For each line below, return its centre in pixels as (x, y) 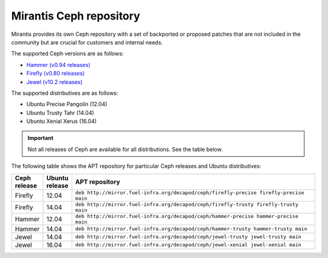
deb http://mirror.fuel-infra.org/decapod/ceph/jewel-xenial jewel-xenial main (188, 245)
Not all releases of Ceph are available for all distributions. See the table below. (125, 149)
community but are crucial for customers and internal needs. (87, 42)
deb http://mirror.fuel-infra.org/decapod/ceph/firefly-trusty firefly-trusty (187, 204)
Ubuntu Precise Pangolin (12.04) (67, 104)
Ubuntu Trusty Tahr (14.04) (60, 113)
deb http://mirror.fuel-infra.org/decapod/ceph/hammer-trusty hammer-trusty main (191, 229)
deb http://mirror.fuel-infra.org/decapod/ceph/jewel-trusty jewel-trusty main (188, 237)
